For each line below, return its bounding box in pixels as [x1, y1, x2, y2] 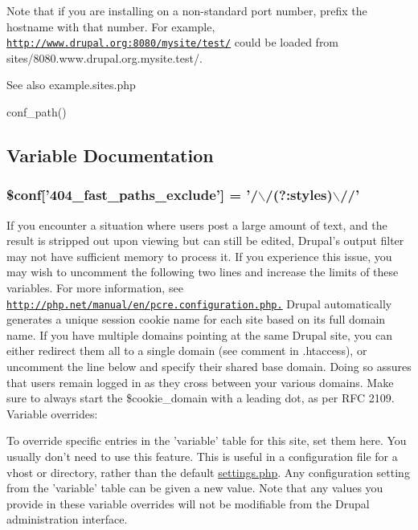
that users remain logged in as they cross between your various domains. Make [6, 373, 394, 390]
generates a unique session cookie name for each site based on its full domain [6, 311, 386, 328]
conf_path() [6, 104, 67, 120]
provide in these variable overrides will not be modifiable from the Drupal [6, 495, 370, 512]
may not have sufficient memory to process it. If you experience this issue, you [6, 247, 392, 264]
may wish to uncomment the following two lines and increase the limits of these [6, 263, 399, 280]
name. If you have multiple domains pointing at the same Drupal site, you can [6, 326, 392, 343]
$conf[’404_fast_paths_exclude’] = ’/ [6, 185, 258, 205]
